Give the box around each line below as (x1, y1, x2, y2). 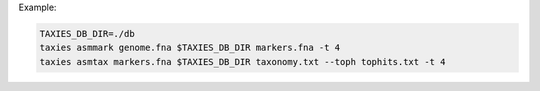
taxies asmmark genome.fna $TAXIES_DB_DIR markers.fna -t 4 (39, 42, 341, 54)
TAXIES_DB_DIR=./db (39, 28, 135, 39)
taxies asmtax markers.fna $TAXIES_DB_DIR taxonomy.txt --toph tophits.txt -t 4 (39, 56, 446, 67)
